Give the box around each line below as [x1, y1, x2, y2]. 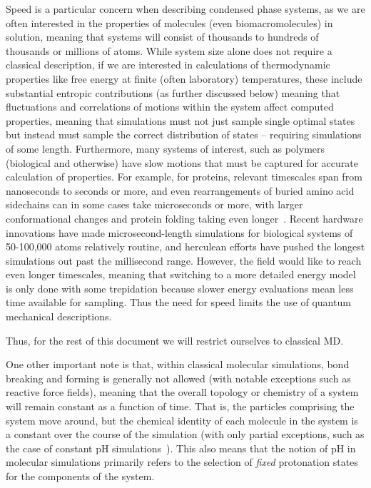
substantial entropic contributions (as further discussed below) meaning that [6, 85, 340, 100]
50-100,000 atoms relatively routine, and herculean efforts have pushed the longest [6, 239, 365, 254]
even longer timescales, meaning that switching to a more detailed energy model [6, 267, 356, 282]
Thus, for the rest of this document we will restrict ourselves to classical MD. [6, 332, 344, 347]
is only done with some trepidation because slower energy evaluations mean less [6, 280, 354, 295]
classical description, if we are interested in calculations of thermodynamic [6, 57, 330, 72]
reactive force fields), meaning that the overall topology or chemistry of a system [6, 385, 359, 400]
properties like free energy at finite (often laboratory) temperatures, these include [6, 71, 362, 86]
